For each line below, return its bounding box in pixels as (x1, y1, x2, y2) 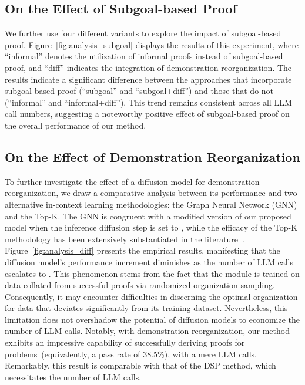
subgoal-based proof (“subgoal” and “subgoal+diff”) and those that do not (5, 85, 274, 97)
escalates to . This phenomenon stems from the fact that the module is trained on (5, 267, 300, 279)
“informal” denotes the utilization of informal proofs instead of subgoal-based (5, 50, 283, 62)
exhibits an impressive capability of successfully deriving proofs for (5, 336, 245, 349)
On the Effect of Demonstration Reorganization (5, 147, 300, 166)
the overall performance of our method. (5, 119, 146, 131)
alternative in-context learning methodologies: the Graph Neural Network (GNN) (5, 198, 297, 210)
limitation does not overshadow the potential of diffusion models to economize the (5, 313, 300, 325)
